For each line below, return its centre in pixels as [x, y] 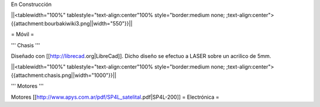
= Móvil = [23, 34]
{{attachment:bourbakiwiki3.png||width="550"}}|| [72, 23]
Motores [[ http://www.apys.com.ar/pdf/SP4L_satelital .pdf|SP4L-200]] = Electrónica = [115, 97]
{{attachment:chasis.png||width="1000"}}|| [64, 75]
